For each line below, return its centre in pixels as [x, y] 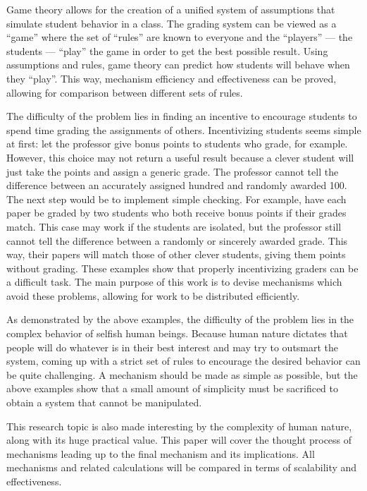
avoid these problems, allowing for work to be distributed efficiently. [153, 295]
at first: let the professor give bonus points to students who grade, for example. [177, 144]
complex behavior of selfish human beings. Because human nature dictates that [177, 333]
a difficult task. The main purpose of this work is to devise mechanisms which [174, 282]
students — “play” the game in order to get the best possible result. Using [167, 50]
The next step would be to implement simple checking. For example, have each [176, 199]
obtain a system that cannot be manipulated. [104, 402]
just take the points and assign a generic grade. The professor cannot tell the [173, 171]
